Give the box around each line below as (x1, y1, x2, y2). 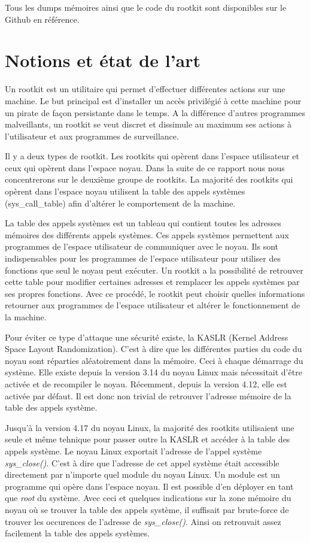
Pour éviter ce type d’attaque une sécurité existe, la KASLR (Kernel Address (5, 330, 288, 343)
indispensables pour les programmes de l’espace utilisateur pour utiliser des (5, 252, 281, 265)
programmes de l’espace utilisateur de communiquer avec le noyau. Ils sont (5, 240, 279, 253)
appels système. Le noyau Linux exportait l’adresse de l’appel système (5, 444, 262, 457)
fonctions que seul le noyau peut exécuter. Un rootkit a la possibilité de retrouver (5, 263, 303, 276)
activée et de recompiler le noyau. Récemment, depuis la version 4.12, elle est (5, 377, 287, 390)
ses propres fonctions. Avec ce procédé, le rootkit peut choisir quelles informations (5, 287, 305, 299)
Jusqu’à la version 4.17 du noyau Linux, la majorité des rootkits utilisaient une (5, 421, 294, 433)
